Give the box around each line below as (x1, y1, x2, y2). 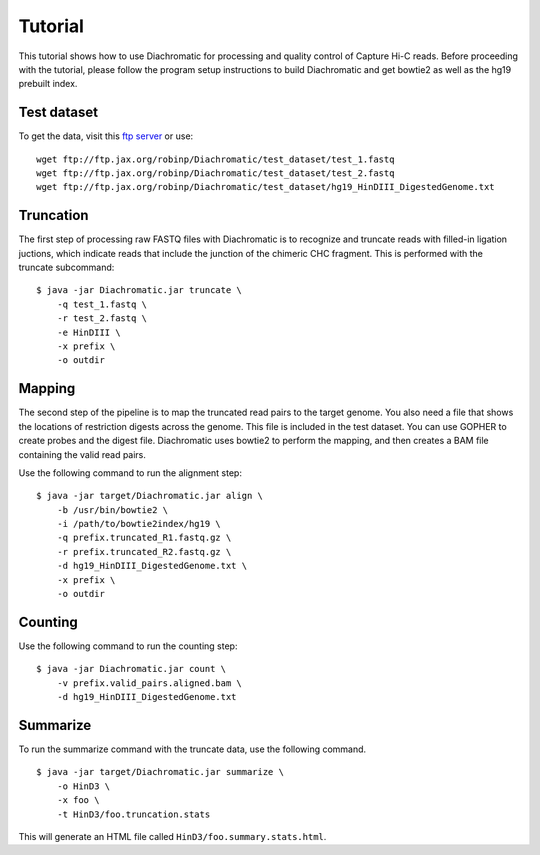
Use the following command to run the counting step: (18, 640, 238, 652)
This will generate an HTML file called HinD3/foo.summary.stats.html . (18, 830, 327, 842)
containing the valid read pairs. (18, 448, 147, 460)
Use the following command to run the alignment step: (18, 466, 242, 479)
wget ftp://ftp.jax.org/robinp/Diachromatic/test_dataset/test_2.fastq (36, 168, 395, 179)
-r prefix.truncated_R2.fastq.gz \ (56, 546, 232, 557)
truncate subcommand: (18, 261, 115, 274)
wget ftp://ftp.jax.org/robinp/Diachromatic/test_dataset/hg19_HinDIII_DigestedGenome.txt (36, 181, 495, 193)
